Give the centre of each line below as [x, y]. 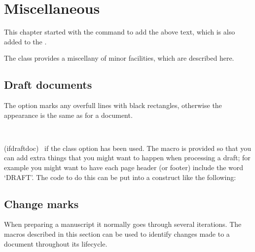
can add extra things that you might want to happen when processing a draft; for [127, 158]
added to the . [25, 41]
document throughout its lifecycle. [56, 243]
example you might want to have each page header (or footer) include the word [124, 167]
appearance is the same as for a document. [68, 115]
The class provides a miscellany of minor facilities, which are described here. [119, 58]
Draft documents [48, 85]
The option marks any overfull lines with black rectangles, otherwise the [113, 105]
